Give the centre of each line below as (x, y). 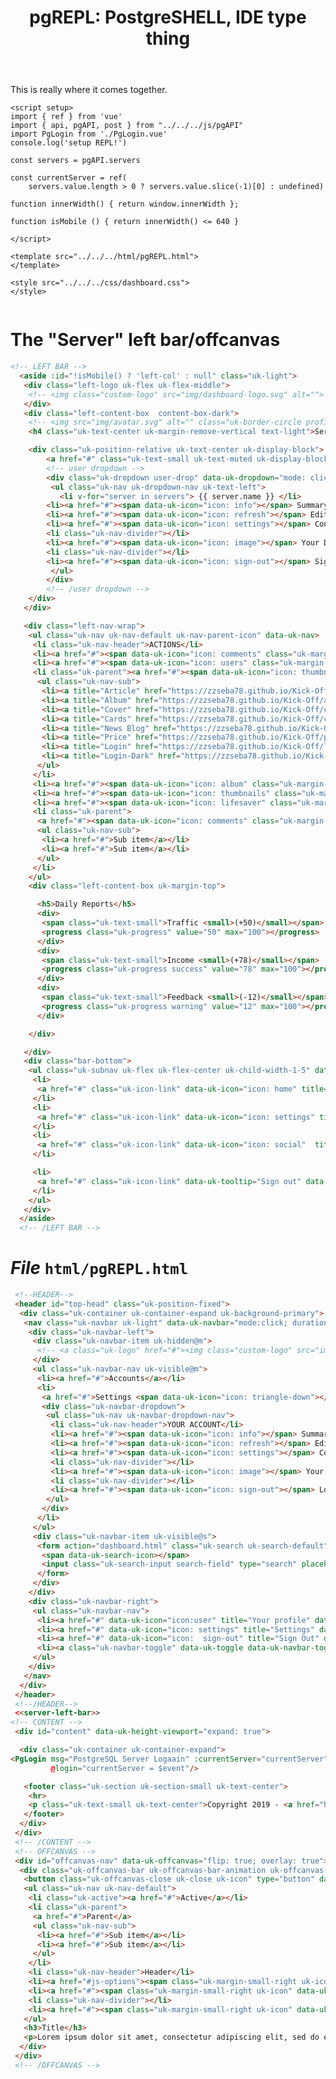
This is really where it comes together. (89, 90)
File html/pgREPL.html (99, 1268)
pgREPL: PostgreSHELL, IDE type (168, 17)
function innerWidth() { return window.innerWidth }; (125, 204)
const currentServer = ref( (69, 178)
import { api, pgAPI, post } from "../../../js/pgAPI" (127, 126)
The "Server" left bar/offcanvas (145, 340)
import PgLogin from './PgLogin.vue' (89, 134)
